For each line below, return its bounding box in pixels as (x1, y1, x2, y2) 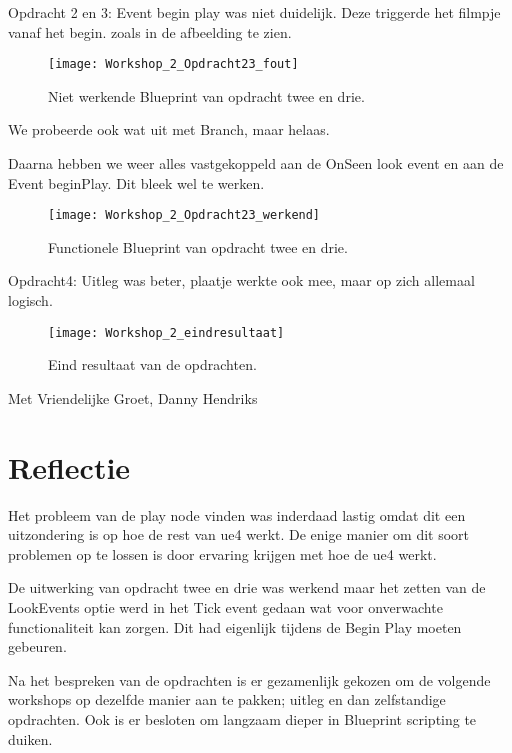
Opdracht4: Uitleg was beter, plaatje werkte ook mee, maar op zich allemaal (8, 270, 475, 291)
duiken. (8, 728, 53, 749)
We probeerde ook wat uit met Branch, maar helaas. (8, 119, 330, 140)
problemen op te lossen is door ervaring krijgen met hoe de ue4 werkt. (8, 543, 437, 564)
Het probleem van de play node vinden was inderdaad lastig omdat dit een (8, 504, 466, 525)
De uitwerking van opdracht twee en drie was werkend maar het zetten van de (8, 577, 486, 598)
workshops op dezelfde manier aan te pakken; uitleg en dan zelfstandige (8, 689, 446, 710)
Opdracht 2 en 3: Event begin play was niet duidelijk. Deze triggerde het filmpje (8, 2, 501, 22)
